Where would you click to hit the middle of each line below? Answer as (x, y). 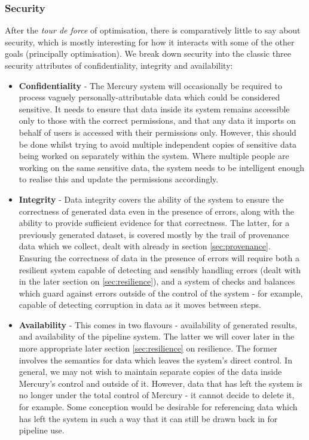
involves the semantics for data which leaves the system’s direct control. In (155, 360)
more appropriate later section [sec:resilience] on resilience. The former (148, 348)
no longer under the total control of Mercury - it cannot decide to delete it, (157, 395)
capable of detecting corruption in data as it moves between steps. (140, 305)
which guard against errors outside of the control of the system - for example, (161, 293)
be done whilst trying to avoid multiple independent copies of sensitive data (158, 144)
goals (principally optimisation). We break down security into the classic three (148, 54)
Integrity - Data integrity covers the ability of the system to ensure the (151, 199)
